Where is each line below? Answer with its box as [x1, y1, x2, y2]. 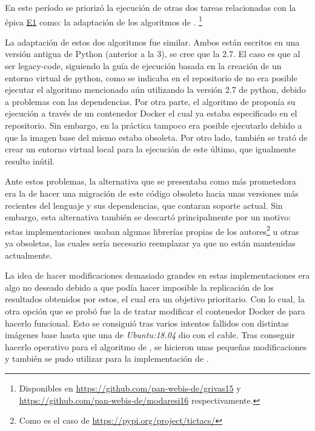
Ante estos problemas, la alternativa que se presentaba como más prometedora [5, 175, 296, 188]
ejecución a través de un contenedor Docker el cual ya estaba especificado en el [5, 107, 297, 120]
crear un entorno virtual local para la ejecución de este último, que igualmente [5, 143, 296, 155]
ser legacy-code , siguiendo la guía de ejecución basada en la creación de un [5, 59, 282, 72]
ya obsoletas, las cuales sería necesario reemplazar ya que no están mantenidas [5, 237, 296, 249]
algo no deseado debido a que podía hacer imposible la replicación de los [5, 280, 274, 293]
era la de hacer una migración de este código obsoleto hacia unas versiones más [5, 186, 299, 199]
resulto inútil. [5, 154, 55, 167]
